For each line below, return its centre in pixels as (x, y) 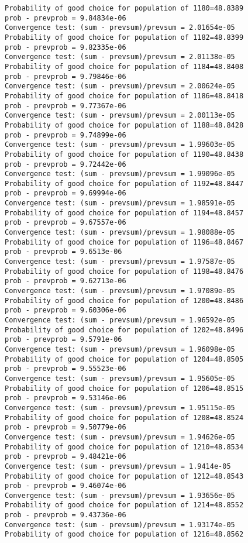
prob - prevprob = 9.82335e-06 (66, 47)
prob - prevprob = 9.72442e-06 (66, 164)
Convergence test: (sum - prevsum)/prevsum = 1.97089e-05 (120, 291)
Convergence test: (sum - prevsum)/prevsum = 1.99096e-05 (120, 174)
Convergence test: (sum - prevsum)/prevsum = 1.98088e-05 (120, 233)
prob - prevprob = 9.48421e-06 (66, 457)
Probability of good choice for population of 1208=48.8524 (124, 417)
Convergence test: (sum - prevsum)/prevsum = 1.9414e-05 (118, 466)
